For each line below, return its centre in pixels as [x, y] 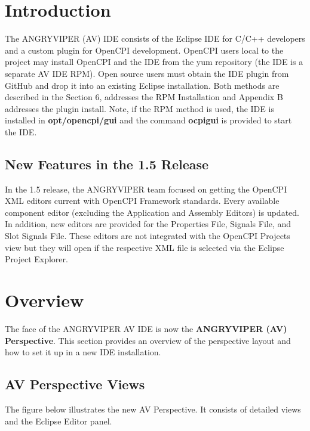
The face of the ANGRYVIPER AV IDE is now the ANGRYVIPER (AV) [146, 328]
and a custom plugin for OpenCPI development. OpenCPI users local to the [144, 50]
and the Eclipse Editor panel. [59, 421]
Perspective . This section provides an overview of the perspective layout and [148, 340]
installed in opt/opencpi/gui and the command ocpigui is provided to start [148, 120]
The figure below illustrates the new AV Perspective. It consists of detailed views [153, 409]
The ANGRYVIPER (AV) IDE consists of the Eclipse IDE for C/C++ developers [155, 38]
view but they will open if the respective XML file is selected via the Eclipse [145, 247]
